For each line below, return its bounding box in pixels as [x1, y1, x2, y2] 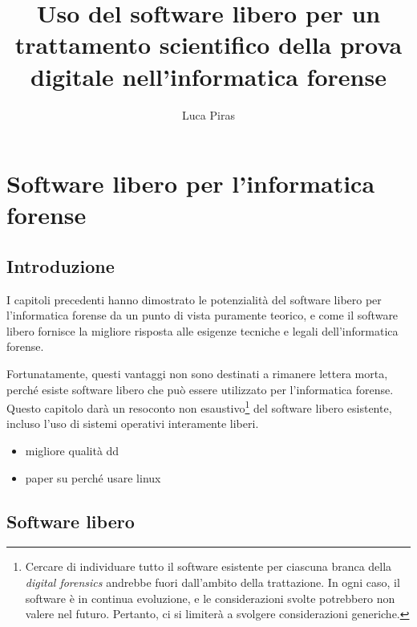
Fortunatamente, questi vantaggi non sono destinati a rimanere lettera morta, [6, 365, 388, 382]
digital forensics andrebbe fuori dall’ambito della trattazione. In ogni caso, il [25, 574, 400, 591]
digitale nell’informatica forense [30, 59, 387, 92]
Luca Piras [182, 106, 235, 123]
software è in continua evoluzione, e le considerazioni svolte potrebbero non [25, 589, 395, 606]
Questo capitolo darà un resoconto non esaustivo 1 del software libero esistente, [6, 397, 392, 416]
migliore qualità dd [25, 442, 119, 459]
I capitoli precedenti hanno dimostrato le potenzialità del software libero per [6, 291, 382, 307]
